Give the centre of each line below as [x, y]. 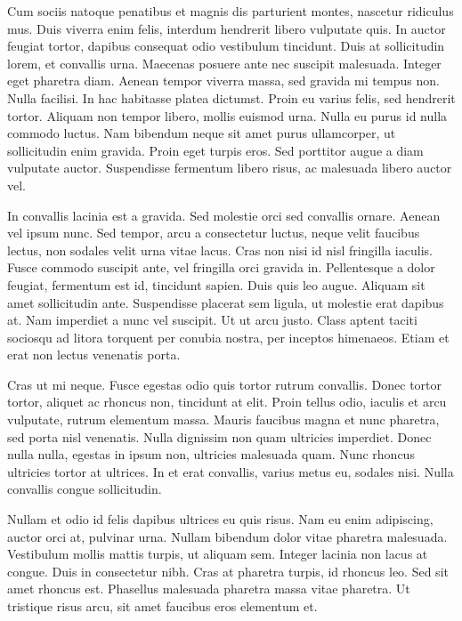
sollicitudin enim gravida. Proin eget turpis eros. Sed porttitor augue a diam [215, 150]
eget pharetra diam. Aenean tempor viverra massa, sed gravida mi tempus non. [223, 81]
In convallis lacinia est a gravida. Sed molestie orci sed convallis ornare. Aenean [224, 215]
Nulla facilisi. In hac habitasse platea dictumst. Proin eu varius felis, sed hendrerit [231, 97]
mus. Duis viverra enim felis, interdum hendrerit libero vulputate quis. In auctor [227, 28]
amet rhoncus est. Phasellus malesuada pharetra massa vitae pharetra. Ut [209, 589]
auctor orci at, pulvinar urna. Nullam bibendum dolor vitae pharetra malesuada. [227, 536]
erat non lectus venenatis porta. [94, 355]
